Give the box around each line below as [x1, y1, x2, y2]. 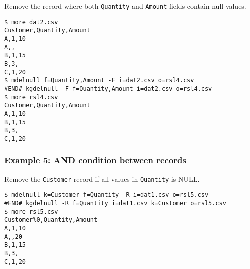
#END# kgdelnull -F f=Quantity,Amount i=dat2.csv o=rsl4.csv [4, 85, 212, 92]
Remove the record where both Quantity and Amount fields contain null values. [4, 1, 246, 11]
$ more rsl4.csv [4, 93, 58, 101]
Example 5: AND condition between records [4, 154, 186, 166]
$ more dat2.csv [4, 18, 58, 26]
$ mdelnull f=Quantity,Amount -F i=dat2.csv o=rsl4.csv [4, 77, 194, 84]
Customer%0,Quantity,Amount [4, 216, 98, 224]
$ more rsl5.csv [4, 208, 58, 215]
